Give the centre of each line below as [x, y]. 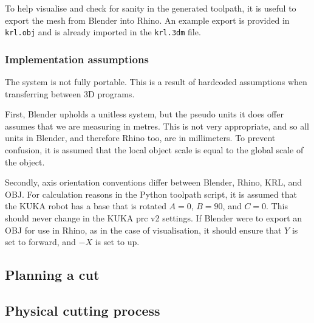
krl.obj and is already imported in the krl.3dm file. [103, 32]
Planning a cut [52, 275]
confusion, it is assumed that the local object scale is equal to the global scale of [154, 150]
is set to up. [117, 242]
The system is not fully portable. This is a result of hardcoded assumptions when [156, 82]
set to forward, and [40, 242]
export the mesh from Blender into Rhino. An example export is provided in [147, 20]
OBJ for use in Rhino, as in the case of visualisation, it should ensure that [143, 230]
